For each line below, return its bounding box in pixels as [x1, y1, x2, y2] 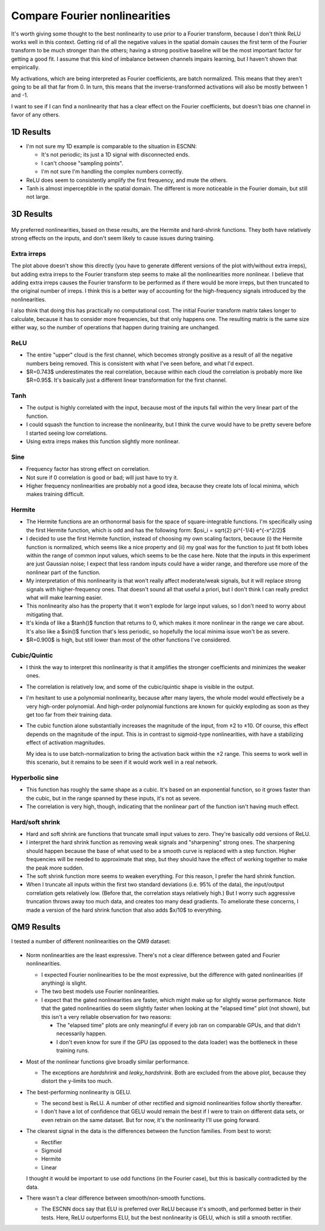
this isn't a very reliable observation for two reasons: [41, 1013, 172, 1020]
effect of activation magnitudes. [26, 739, 105, 746]
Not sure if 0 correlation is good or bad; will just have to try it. [26, 473, 179, 481]
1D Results [11, 126, 51, 137]
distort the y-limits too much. [41, 1077, 113, 1085]
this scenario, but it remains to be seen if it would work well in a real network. [26, 758, 218, 765]
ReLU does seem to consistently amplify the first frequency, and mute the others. [26, 176, 228, 184]
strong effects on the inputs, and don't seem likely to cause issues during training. [11, 235, 215, 242]
